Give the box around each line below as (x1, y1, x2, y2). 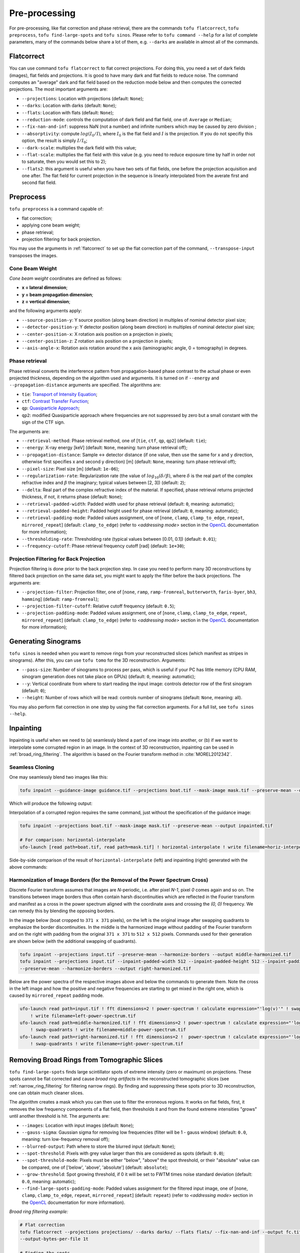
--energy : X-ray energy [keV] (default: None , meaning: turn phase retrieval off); (21, 445, 187, 451)
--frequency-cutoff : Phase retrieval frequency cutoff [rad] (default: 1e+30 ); (21, 543, 185, 549)
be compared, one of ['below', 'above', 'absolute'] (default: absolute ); (21, 1164, 168, 1170)
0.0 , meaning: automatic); (21, 1178, 76, 1184)
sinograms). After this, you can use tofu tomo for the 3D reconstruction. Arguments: (9, 657, 186, 664)
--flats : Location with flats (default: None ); (21, 109, 114, 115)
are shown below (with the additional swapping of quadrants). (9, 938, 137, 944)
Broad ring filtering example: (9, 1208, 68, 1215)
